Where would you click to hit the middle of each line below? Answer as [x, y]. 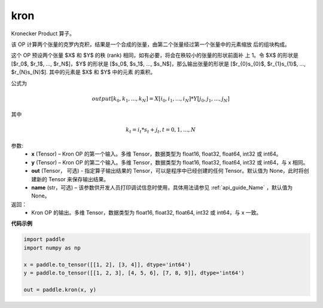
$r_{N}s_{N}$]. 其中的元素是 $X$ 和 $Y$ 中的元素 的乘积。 [83, 72]
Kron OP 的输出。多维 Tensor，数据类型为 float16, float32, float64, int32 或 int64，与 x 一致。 [147, 213]
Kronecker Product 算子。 [43, 33]
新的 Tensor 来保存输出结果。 [73, 179]
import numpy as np [52, 248]
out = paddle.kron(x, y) [60, 289]
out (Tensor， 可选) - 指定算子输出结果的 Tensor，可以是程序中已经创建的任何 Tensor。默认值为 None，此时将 [168, 171]
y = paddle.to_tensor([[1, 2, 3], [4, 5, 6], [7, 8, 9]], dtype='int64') [134, 273]
